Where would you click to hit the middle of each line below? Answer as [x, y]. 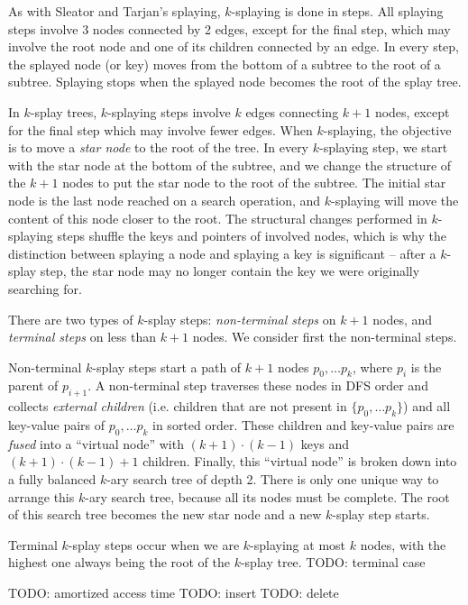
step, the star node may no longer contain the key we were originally [230, 271]
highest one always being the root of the [119, 562]
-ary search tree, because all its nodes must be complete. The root [267, 496]
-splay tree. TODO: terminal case [333, 562]
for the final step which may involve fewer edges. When [161, 129]
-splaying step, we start [383, 147]
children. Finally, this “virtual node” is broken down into [300, 461]
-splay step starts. [381, 514]
